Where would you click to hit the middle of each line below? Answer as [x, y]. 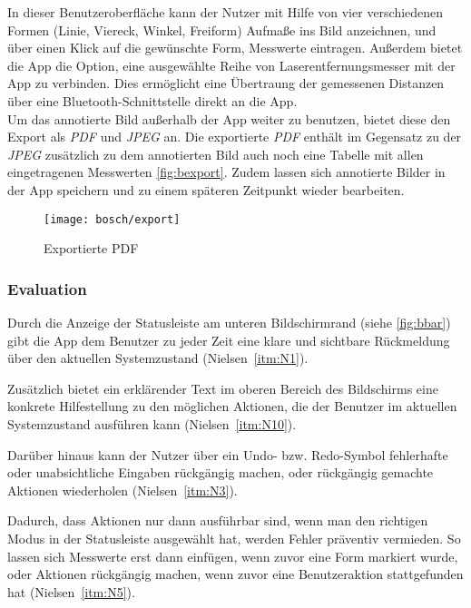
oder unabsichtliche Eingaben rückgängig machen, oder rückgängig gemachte [221, 472]
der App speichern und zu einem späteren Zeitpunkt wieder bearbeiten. [206, 189]
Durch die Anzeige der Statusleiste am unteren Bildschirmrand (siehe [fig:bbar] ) [229, 322]
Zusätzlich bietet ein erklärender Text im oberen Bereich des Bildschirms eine [223, 388]
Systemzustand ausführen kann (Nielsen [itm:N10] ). [152, 423]
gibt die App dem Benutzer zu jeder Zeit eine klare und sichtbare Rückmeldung [229, 340]
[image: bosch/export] [112, 219]
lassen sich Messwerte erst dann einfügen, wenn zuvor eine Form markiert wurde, [233, 556]
